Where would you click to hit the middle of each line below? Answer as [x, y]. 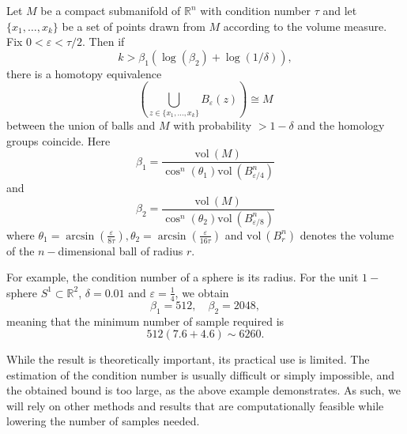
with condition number [255, 10]
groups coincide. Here [58, 140]
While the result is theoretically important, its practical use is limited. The [188, 359]
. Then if [104, 42]
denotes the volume [347, 234]
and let [340, 10]
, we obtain [202, 292]
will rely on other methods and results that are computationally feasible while [195, 405]
